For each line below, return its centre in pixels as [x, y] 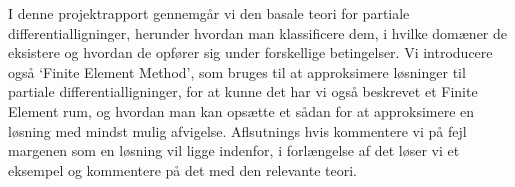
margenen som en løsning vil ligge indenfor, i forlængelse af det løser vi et [234, 150]
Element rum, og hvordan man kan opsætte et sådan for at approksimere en [241, 110]
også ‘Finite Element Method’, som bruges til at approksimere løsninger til [237, 71]
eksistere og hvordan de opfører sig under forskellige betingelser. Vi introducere [250, 52]
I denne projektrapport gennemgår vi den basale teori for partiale [209, 13]
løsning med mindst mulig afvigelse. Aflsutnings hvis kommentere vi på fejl [237, 130]
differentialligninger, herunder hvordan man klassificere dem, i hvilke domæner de [258, 32]
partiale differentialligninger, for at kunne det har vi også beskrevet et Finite [243, 91]
